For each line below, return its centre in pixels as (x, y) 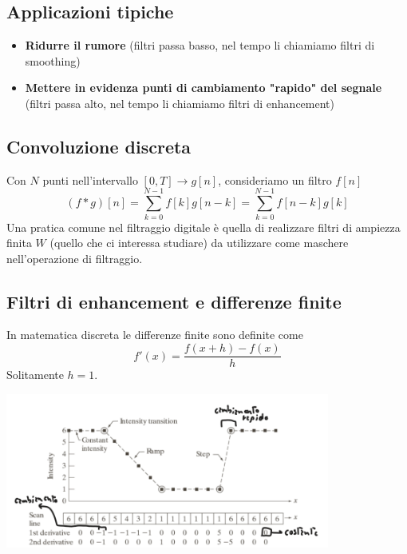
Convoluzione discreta (99, 146)
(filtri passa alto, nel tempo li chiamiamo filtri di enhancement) (180, 103)
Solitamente (35, 375)
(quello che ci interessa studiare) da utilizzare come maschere (199, 243)
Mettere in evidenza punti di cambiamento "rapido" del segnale (203, 88)
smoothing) (53, 60)
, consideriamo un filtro (275, 179)
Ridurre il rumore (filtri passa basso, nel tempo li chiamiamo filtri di (200, 45)
